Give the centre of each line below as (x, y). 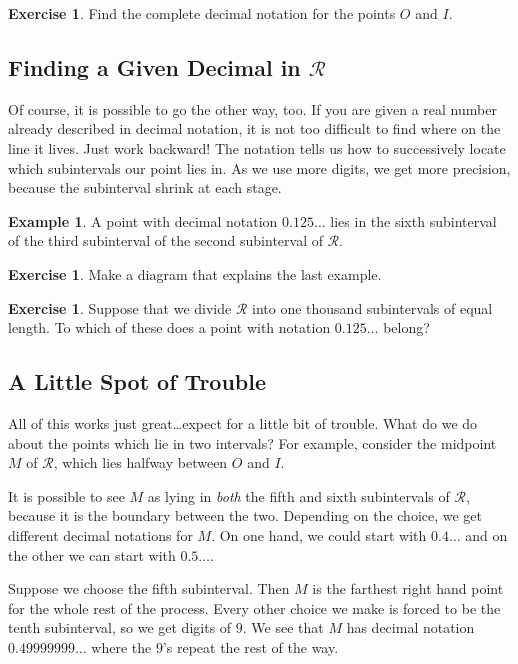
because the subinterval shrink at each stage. (145, 187)
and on (486, 534)
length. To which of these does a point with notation (169, 327)
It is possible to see (66, 495)
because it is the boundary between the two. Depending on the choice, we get (245, 515)
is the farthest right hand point (408, 588)
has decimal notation (410, 627)
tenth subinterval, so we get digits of (120, 627)
